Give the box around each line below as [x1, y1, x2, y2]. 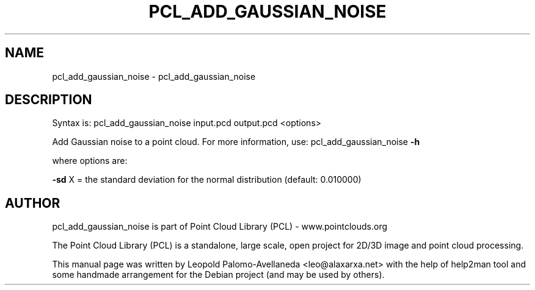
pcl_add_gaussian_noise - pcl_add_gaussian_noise [52, 71, 256, 82]
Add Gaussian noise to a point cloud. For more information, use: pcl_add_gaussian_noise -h [52, 136, 420, 147]
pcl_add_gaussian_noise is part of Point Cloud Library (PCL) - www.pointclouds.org [52, 221, 388, 232]
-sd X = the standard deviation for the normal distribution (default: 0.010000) [52, 174, 362, 185]
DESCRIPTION [5, 92, 92, 108]
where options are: [52, 155, 128, 166]
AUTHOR [5, 195, 60, 211]
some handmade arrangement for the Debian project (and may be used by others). [52, 269, 385, 280]
